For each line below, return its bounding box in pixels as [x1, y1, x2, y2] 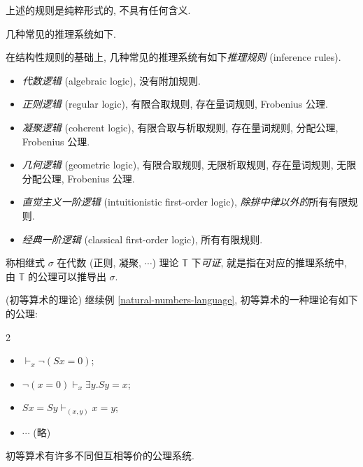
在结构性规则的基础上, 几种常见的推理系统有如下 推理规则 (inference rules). [6, 50, 341, 64]
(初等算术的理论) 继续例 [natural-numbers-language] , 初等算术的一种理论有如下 [6, 292, 358, 307]
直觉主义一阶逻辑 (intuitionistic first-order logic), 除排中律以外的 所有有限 [22, 194, 348, 209]
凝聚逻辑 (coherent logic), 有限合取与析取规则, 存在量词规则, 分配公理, [22, 120, 339, 134]
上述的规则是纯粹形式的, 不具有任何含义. [6, 3, 191, 17]
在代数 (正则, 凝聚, [57, 255, 141, 270]
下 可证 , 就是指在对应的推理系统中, [191, 255, 347, 270]
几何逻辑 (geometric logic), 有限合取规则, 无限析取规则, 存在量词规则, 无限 [22, 157, 357, 172]
